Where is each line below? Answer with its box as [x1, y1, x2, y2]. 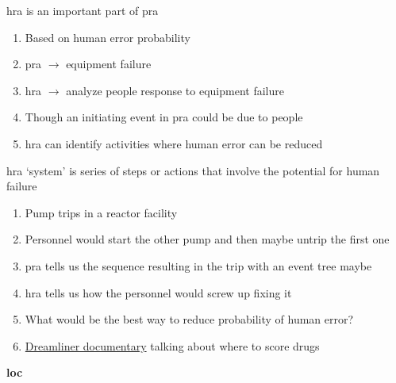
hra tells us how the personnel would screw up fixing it [25, 284, 292, 301]
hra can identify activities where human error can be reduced [25, 135, 323, 151]
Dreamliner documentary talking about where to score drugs [25, 337, 320, 354]
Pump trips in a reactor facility [25, 204, 178, 220]
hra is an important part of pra [6, 2, 159, 18]
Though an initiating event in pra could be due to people [25, 109, 303, 125]
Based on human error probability [25, 29, 190, 45]
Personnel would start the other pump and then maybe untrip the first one [25, 231, 390, 247]
